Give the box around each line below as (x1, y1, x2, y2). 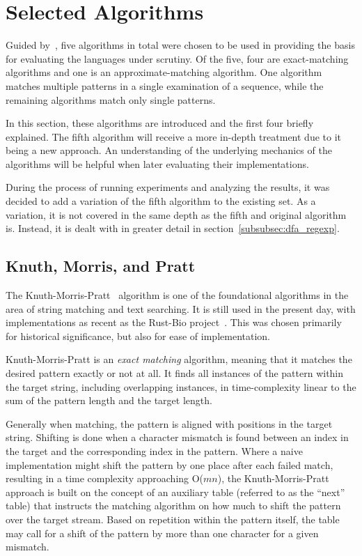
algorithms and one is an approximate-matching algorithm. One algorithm (6, 65, 322, 79)
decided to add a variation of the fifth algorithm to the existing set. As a (6, 194, 316, 208)
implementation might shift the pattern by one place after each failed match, (6, 457, 333, 472)
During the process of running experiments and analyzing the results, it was (6, 180, 330, 194)
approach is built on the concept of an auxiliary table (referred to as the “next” (6, 484, 345, 499)
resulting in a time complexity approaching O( (6, 471, 204, 486)
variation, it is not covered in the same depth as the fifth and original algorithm (6, 207, 347, 222)
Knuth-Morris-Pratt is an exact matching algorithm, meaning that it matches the (6, 352, 352, 366)
